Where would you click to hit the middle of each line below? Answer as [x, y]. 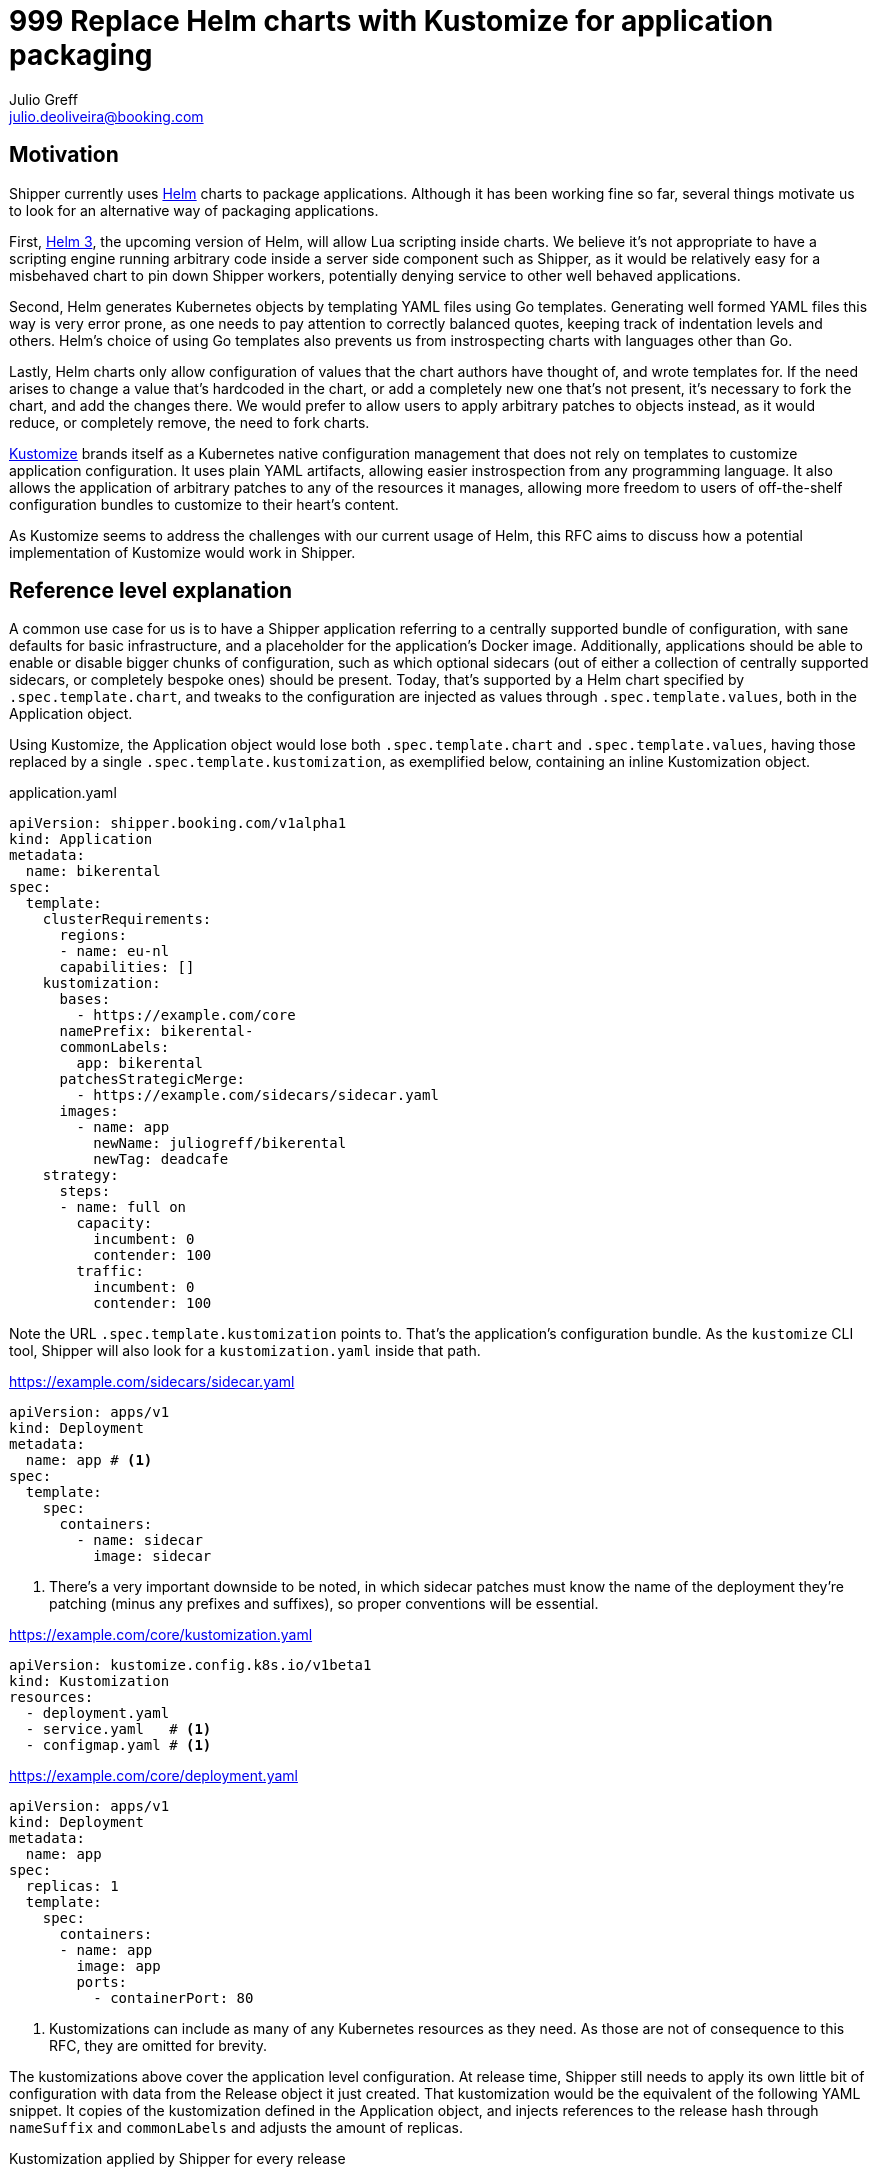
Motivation [64, 155]
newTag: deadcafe [161, 1159]
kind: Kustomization [89, 1681]
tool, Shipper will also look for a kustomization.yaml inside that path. [245, 1351]
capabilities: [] [127, 967]
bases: [85, 999]
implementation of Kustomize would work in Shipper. [182, 552]
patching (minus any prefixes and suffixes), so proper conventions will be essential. [324, 1604]
